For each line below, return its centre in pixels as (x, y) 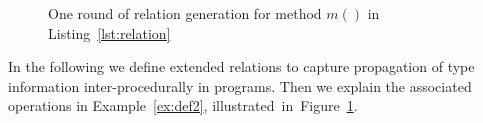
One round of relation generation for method (185, 13)
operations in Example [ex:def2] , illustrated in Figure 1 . (183, 105)
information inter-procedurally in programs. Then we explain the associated (240, 85)
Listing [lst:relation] (109, 32)
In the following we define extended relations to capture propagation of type (241, 66)
